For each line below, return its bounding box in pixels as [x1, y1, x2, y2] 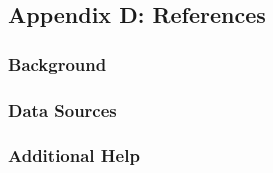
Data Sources [8, 97, 117, 122]
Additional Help [8, 143, 140, 168]
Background [8, 51, 107, 76]
